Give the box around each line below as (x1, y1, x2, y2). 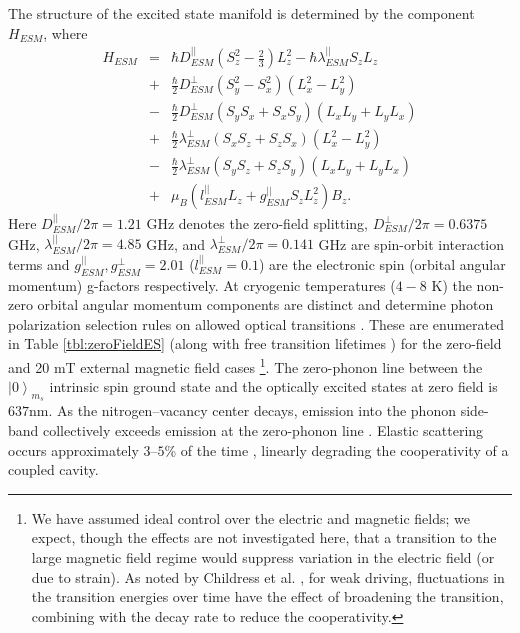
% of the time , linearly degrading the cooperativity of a (164, 439, 509, 460)
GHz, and (146, 233, 206, 254)
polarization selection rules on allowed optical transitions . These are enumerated (8, 313, 505, 334)
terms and (8, 253, 70, 274)
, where (43, 22, 88, 43)
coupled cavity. (8, 459, 99, 480)
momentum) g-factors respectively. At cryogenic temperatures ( (8, 274, 396, 295)
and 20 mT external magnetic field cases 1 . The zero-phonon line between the (8, 353, 483, 377)
